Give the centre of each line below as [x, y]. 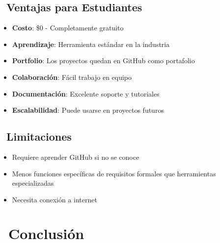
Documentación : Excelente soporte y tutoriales [86, 93]
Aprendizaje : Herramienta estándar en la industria [91, 44]
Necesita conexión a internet [55, 199]
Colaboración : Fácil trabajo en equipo [72, 77]
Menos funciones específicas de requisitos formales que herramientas [114, 173]
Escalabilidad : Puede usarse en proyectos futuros [88, 110]
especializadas [33, 183]
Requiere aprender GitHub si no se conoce [76, 157]
